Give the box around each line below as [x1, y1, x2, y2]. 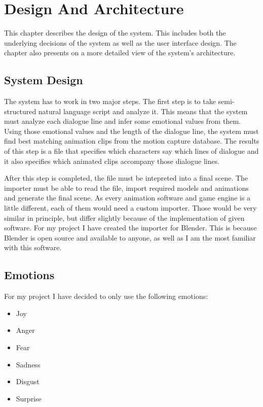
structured [4, 106, 36, 116]
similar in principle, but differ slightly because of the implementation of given [4, 212, 245, 223]
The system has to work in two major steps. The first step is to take [4, 96, 216, 107]
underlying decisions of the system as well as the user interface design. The [4, 37, 237, 48]
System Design [4, 72, 83, 88]
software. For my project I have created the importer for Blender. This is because [4, 222, 257, 233]
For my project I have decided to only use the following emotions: [4, 291, 208, 301]
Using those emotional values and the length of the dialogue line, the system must [4, 125, 259, 136]
